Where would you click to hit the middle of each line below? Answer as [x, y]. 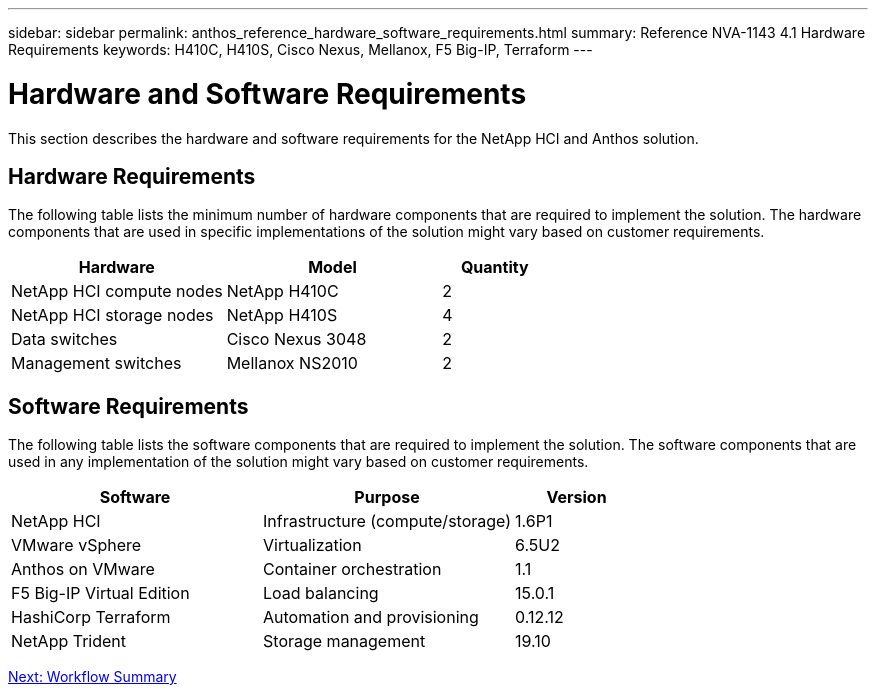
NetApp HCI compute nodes [117, 291]
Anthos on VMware [83, 569]
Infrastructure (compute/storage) [387, 521]
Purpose [387, 497]
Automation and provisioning [371, 617]
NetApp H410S [282, 315]
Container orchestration [352, 569]
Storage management [344, 641]
